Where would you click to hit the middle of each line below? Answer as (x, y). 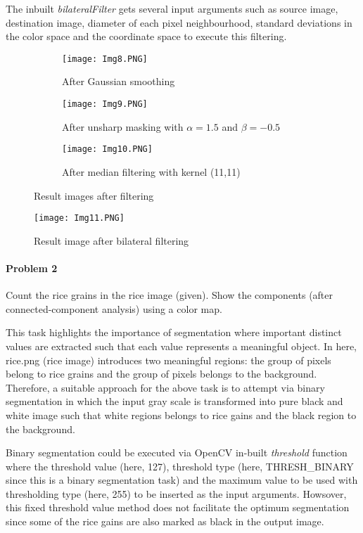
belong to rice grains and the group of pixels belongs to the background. (161, 374)
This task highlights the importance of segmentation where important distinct (174, 332)
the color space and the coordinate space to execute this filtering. (146, 36)
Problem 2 (32, 268)
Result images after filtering (94, 195)
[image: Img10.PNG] (107, 149)
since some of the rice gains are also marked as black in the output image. (165, 521)
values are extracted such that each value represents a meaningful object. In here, (181, 346)
